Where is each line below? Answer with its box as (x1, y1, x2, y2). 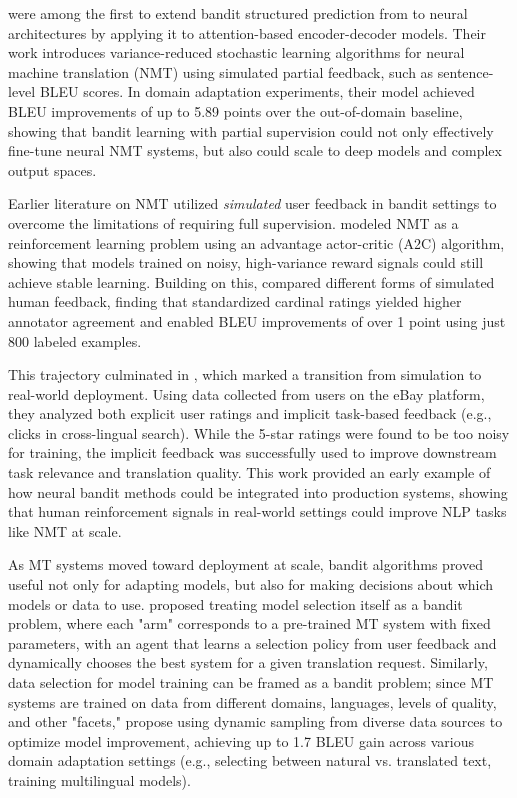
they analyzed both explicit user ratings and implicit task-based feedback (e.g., (8, 403, 492, 424)
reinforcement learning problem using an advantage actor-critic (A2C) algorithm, (8, 232, 505, 253)
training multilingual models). (8, 769, 191, 790)
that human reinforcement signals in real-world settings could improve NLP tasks (8, 501, 507, 522)
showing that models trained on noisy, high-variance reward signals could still (8, 252, 484, 273)
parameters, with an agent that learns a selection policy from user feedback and (8, 632, 497, 653)
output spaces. (8, 159, 97, 180)
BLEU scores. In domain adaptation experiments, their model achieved (39, 81, 475, 102)
